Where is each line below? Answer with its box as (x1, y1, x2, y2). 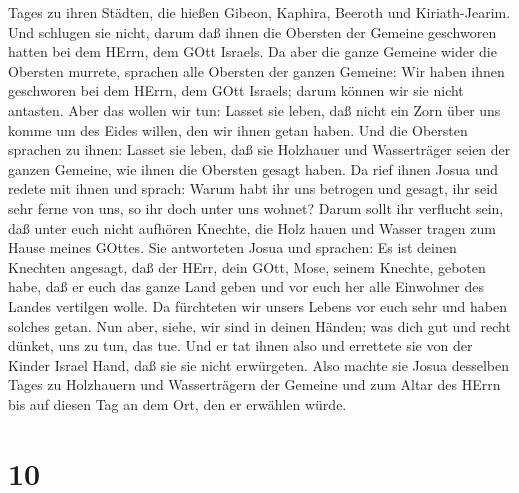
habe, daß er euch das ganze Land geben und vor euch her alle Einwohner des (8, 276, 484, 297)
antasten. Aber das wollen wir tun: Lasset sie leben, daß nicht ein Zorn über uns (8, 99, 501, 120)
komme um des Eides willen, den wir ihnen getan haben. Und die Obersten (8, 119, 468, 140)
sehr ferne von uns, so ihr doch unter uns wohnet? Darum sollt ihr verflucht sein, (8, 197, 504, 218)
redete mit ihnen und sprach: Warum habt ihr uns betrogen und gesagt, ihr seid (8, 178, 498, 199)
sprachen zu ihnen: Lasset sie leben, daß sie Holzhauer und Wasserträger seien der (8, 139, 511, 160)
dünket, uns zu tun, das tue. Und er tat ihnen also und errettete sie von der (8, 335, 473, 356)
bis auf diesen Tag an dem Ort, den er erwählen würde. (8, 393, 347, 414)
